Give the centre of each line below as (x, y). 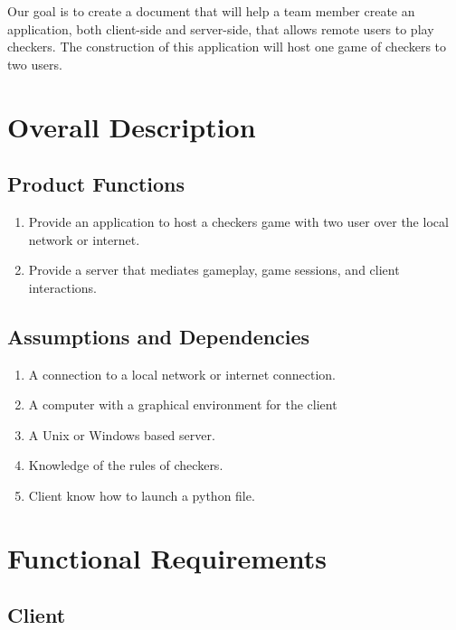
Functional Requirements (167, 557)
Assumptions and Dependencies (159, 336)
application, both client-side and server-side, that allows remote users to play (221, 28)
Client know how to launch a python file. (142, 495)
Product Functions (96, 184)
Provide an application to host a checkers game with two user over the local (238, 221)
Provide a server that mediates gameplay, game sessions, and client (214, 270)
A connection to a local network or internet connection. (182, 374)
